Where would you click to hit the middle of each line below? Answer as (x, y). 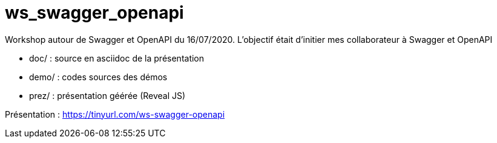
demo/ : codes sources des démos (98, 77)
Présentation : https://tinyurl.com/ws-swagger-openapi (115, 114)
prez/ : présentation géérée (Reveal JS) (107, 95)
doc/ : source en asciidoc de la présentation (117, 58)
